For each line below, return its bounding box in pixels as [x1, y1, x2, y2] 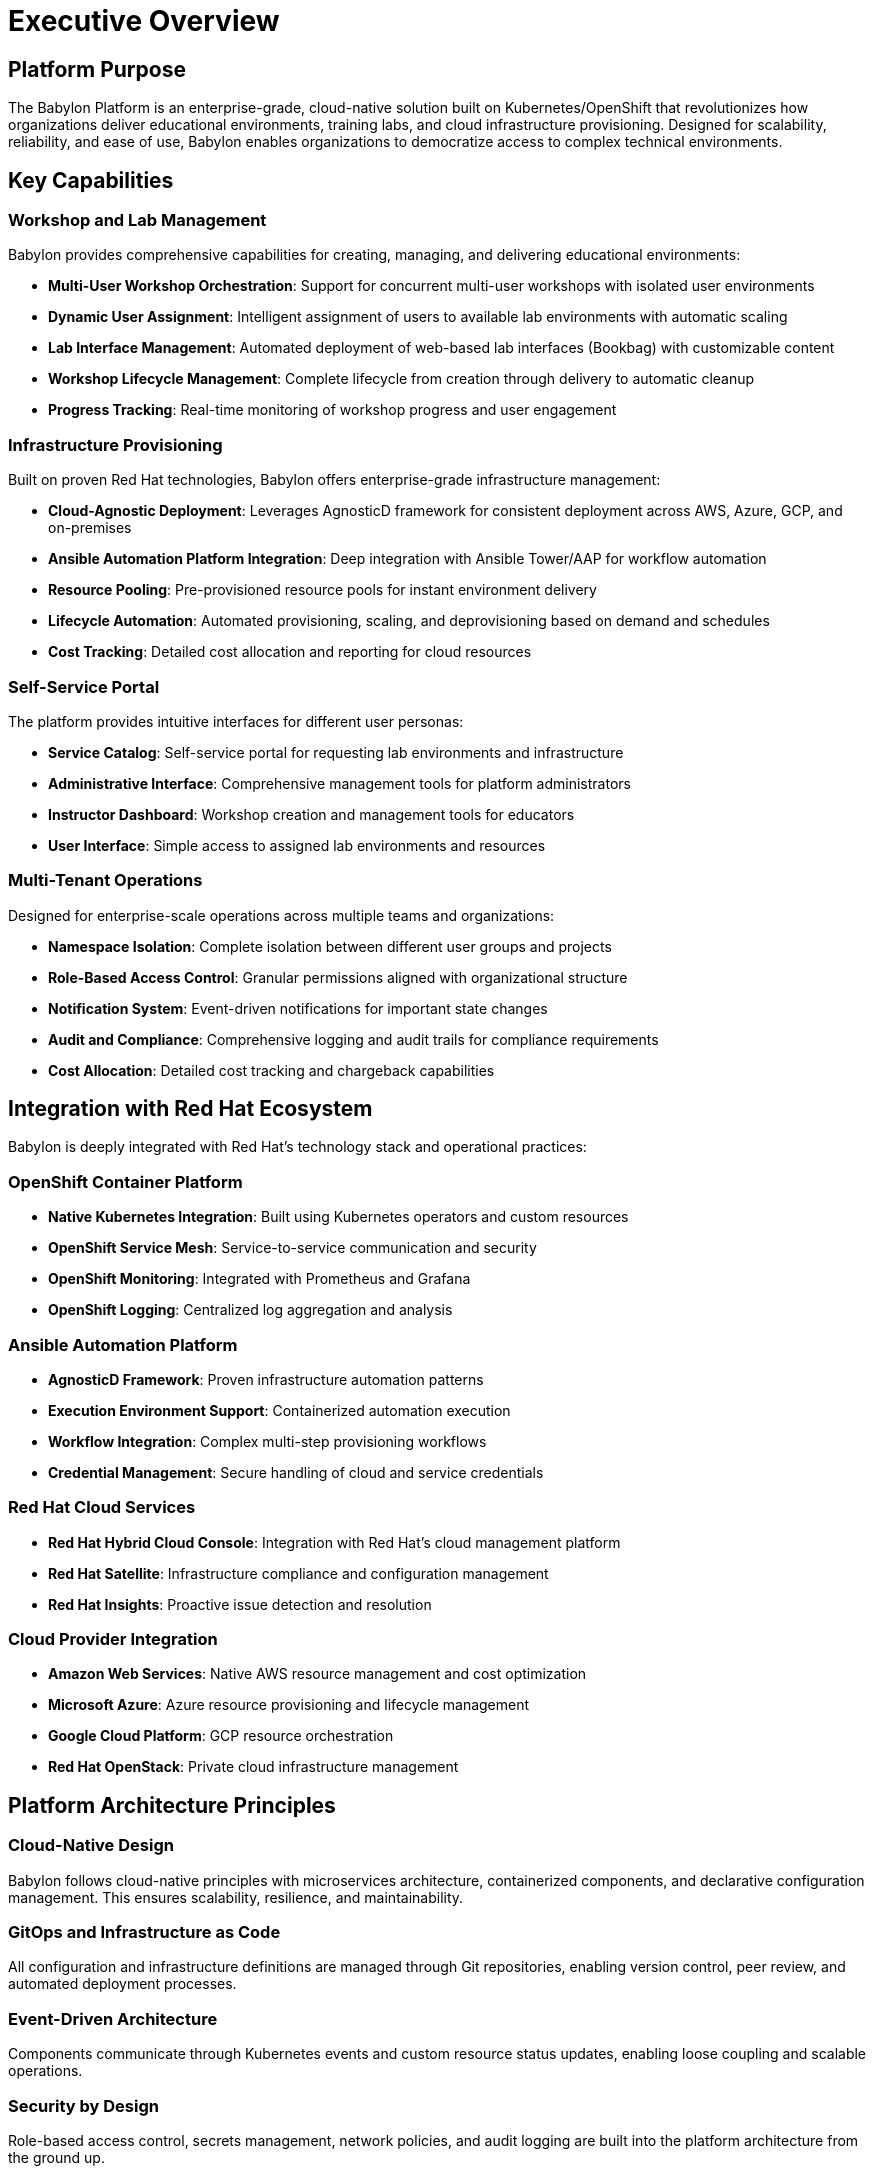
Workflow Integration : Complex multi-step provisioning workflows [48, 1432, 487, 1450]
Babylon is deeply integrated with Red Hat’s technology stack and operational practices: [8, 1138, 587, 1156]
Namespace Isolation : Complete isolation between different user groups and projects [48, 937, 612, 955]
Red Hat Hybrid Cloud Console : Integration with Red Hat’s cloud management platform [48, 1533, 621, 1551]
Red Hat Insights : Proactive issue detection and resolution [48, 1595, 432, 1613]
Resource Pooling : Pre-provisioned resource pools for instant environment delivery [48, 581, 597, 599]
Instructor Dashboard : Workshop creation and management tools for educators [48, 805, 575, 823]
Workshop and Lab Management [8, 210, 267, 231]
